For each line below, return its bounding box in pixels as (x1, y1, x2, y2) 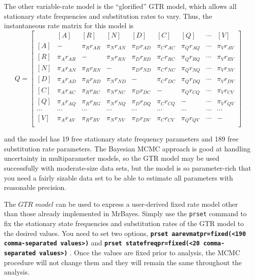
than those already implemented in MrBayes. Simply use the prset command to (4, 208, 247, 219)
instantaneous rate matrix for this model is (4, 20, 134, 31)
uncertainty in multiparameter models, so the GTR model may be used (4, 153, 219, 163)
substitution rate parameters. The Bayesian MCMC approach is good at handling (4, 143, 251, 153)
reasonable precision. (4, 182, 67, 192)
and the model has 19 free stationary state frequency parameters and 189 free (4, 134, 239, 144)
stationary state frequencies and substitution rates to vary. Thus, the (4, 10, 212, 21)
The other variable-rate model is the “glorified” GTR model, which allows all (4, 1, 237, 11)
